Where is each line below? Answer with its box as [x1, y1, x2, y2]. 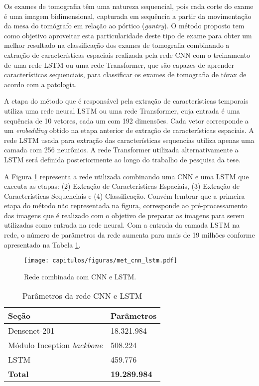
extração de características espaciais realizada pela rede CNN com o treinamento [4, 49, 250, 60]
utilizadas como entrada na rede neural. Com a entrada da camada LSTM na [4, 220, 240, 230]
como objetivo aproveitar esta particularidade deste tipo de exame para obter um [4, 30, 252, 40]
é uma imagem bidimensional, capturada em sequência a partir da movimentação [4, 10, 252, 21]
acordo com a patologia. [4, 79, 77, 89]
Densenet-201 [8, 324, 55, 336]
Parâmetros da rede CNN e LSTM [22, 289, 142, 301]
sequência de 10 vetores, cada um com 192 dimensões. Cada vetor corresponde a [4, 115, 249, 126]
